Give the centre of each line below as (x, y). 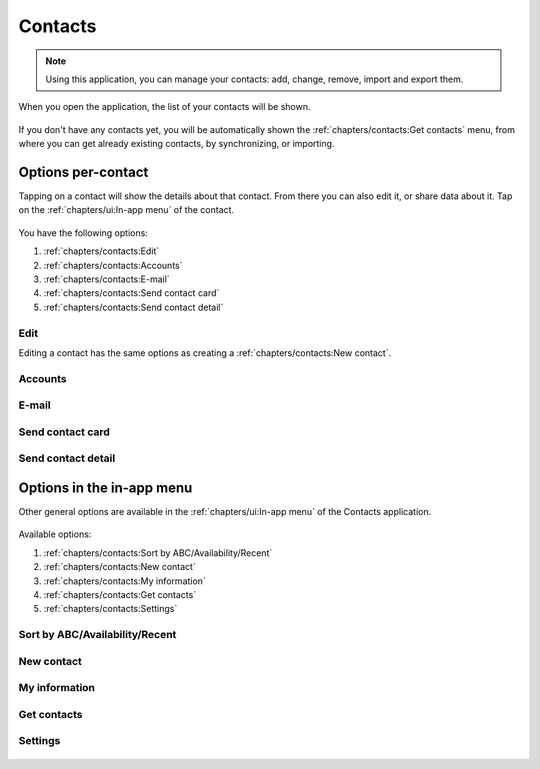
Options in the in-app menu (105, 487)
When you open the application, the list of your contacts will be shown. (164, 107)
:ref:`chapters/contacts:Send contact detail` (133, 307)
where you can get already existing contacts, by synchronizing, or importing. (176, 144)
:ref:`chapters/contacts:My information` (125, 581)
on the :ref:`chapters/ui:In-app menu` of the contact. (126, 210)
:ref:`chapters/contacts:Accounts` (113, 265)
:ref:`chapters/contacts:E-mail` (106, 279)
